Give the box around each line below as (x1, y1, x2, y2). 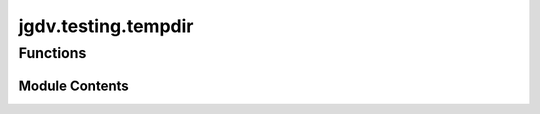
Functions (18, 44, 87, 62)
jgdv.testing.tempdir (18, 15, 194, 37)
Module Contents (18, 77, 129, 94)
